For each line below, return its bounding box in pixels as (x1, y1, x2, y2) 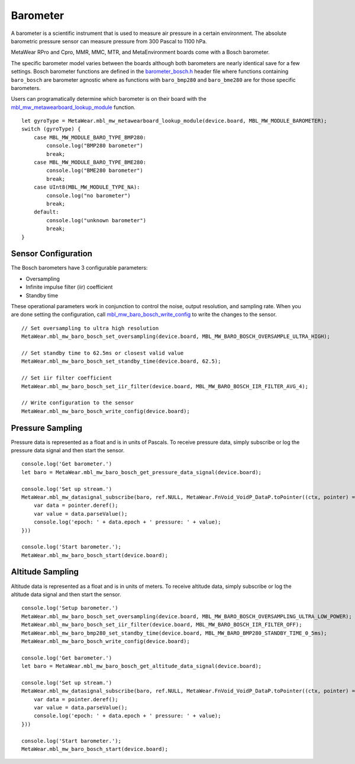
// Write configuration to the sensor (21, 399, 134, 406)
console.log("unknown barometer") (46, 217, 147, 223)
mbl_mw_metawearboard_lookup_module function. (11, 104, 135, 111)
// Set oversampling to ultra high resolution (21, 325, 159, 331)
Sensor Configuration (11, 249, 93, 259)
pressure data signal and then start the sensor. (11, 446, 125, 453)
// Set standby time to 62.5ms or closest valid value (21, 350, 184, 356)
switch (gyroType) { (21, 126, 81, 133)
